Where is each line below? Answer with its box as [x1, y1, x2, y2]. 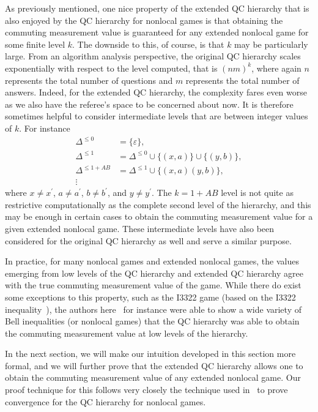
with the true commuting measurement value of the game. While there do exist [5, 279, 301, 291]
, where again [251, 61, 301, 74]
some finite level [5, 37, 65, 50]
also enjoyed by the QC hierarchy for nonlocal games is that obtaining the [5, 13, 283, 26]
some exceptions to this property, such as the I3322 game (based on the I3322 [5, 290, 296, 303]
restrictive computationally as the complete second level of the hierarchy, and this [5, 198, 311, 211]
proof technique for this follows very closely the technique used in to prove [5, 383, 288, 396]
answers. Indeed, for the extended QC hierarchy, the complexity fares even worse [5, 86, 308, 99]
